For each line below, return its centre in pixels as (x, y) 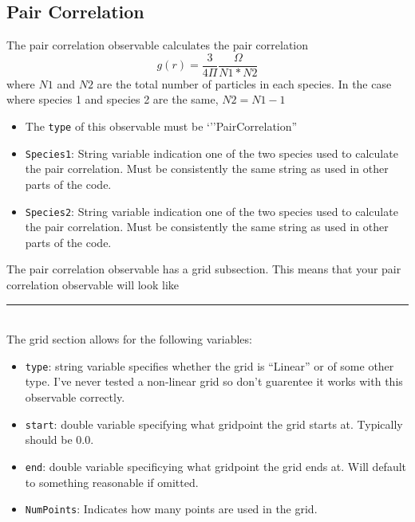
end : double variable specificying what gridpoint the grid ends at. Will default (216, 466)
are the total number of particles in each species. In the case (244, 83)
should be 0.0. (59, 440)
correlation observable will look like (93, 284)
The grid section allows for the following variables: (129, 339)
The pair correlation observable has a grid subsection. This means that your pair (204, 269)
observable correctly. (75, 397)
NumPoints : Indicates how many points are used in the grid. (171, 509)
